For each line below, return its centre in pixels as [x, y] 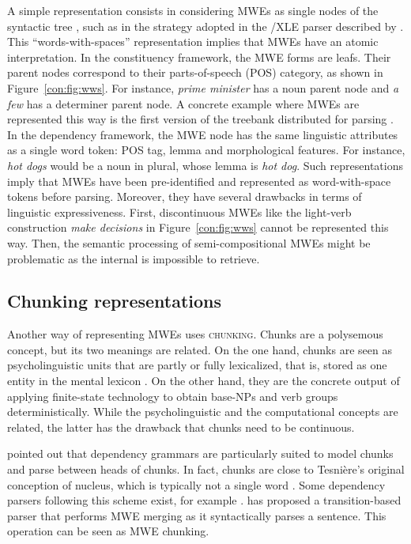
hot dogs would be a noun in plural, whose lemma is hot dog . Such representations [205, 165]
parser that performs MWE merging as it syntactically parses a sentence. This [197, 515]
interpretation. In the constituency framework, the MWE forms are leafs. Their [199, 57]
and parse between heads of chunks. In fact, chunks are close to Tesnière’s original [206, 469]
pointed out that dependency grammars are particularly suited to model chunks [200, 453]
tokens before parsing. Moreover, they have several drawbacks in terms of [185, 196]
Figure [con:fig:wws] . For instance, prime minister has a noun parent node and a [203, 87]
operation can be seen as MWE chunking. [108, 531]
